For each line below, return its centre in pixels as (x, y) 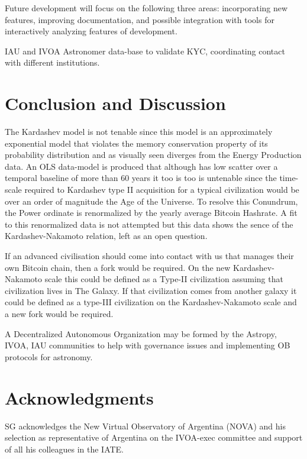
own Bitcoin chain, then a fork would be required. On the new (118, 267)
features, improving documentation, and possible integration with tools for (140, 19)
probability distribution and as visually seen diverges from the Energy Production (153, 155)
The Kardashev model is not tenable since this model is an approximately (139, 132)
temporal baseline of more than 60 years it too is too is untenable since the (141, 178)
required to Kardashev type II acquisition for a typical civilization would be (162, 190)
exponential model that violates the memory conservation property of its (136, 143)
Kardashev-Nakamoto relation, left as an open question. (106, 236)
